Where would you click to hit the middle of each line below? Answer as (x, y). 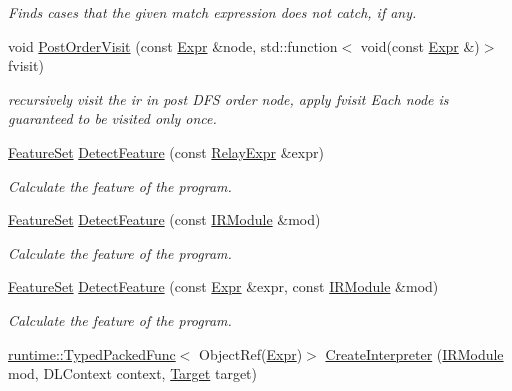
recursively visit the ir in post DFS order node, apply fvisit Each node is (228, 98)
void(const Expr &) (420, 45)
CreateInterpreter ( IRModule (414, 353)
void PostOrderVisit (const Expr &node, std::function (173, 45)
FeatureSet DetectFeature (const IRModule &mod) (164, 219)
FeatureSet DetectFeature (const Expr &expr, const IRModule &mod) (223, 286)
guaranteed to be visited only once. (112, 118)
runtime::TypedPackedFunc (92, 353)
